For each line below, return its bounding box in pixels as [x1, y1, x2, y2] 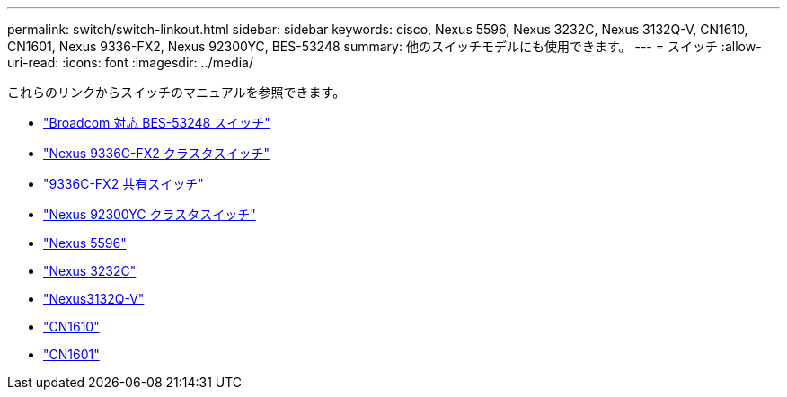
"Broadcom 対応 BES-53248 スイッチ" [43, 115, 270, 130]
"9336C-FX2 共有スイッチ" [43, 176, 204, 191]
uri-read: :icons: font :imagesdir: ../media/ [7, 55, 253, 70]
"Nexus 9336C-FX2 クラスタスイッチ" [43, 146, 270, 161]
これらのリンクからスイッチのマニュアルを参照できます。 [7, 84, 346, 100]
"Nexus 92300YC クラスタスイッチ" [43, 207, 256, 222]
